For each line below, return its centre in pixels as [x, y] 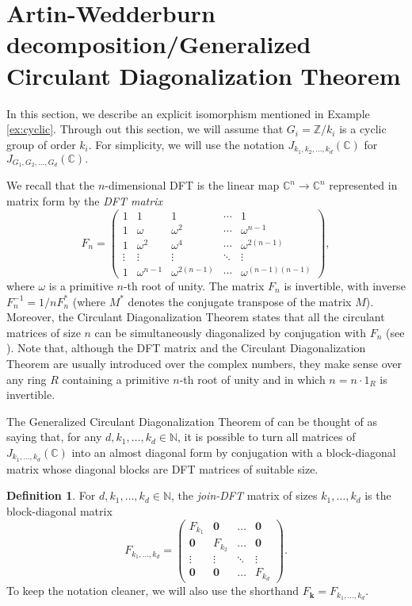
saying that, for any [54, 437]
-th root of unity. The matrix [194, 285]
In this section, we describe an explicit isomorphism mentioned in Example [188, 113]
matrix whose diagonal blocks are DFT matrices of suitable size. [162, 468]
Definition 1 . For [51, 495]
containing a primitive [116, 379]
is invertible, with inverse [345, 285]
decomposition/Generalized [159, 44]
